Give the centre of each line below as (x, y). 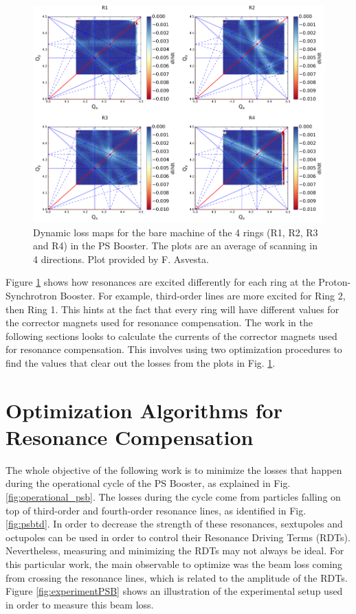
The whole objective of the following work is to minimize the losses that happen (174, 469)
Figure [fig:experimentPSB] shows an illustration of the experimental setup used (174, 591)
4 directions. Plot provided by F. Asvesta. (121, 259)
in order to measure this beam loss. (80, 604)
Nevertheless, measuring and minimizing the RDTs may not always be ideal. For (175, 550)
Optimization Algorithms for (144, 410)
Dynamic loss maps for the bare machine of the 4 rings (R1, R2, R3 (176, 232)
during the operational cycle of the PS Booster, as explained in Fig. (148, 483)
